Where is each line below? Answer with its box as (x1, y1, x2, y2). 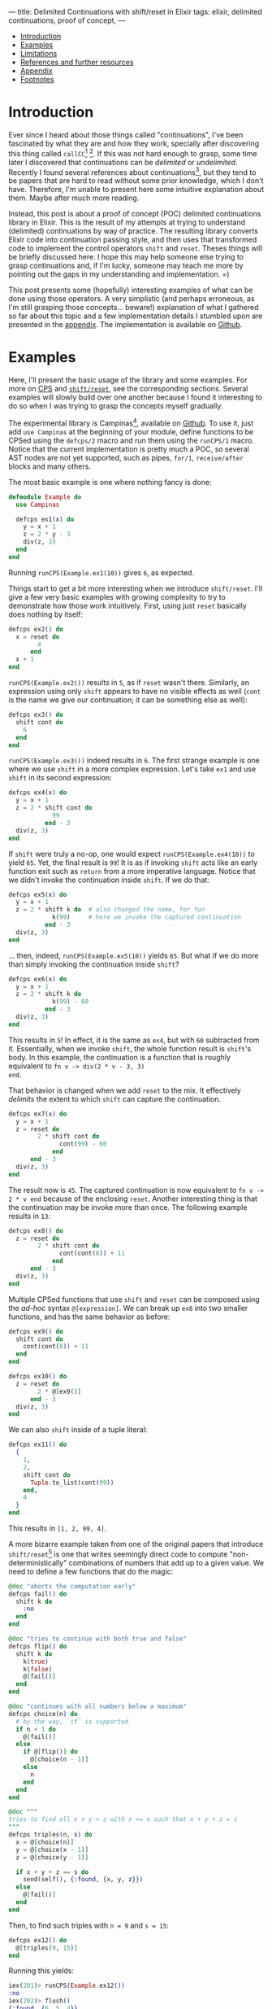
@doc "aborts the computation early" (8, 1582, 136, 1590)
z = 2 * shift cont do (15, 804, 93, 812)
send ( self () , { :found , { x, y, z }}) (23, 1876, 144, 1884)
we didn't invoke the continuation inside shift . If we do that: (8, 875, 209, 884)
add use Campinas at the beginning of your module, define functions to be (8, 426, 254, 436)
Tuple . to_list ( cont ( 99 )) (29, 1478, 114, 1487)
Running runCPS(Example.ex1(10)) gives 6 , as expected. (8, 567, 195, 577)
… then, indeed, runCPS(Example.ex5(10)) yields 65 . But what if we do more (8, 950, 259, 960)
